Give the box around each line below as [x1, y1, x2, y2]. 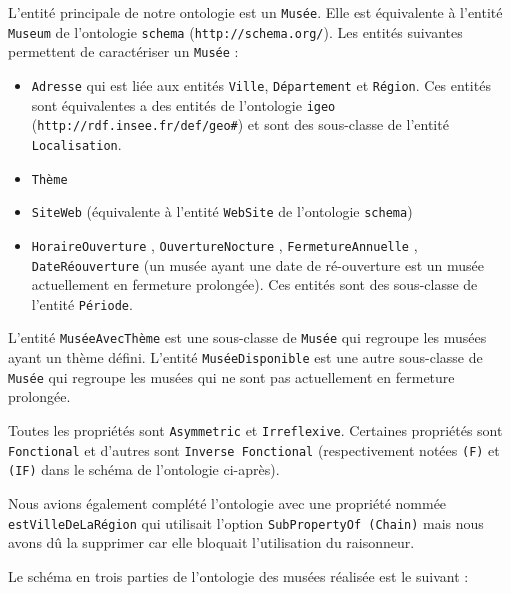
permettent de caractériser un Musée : [8, 41, 239, 62]
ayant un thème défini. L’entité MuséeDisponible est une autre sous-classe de [8, 347, 483, 368]
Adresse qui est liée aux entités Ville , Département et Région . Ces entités [31, 74, 491, 95]
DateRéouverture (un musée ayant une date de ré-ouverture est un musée [31, 254, 485, 275]
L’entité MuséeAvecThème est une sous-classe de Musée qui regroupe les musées [8, 327, 487, 348]
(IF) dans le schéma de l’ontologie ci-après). [8, 459, 280, 480]
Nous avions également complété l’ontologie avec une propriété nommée [8, 493, 447, 513]
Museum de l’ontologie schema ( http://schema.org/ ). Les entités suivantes [8, 21, 463, 42]
